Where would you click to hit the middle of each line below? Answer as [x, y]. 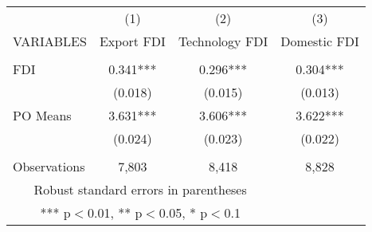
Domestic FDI [320, 41]
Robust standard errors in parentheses [140, 189]
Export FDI [132, 41]
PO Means [42, 115]
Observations [49, 166]
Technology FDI [223, 41]
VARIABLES [50, 41]
